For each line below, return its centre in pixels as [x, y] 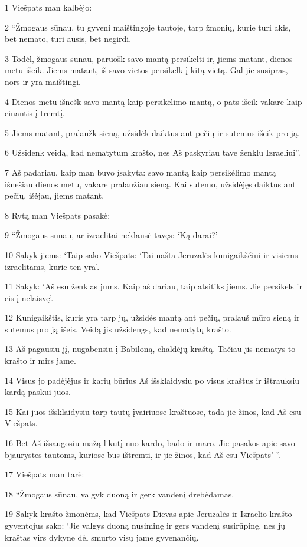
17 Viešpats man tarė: [45, 474]
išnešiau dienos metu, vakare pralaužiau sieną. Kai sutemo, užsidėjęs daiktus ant [150, 184]
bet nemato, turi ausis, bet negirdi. [68, 39]
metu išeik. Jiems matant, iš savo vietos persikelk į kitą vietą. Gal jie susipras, [146, 70]
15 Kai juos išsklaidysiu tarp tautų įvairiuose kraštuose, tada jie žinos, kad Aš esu [153, 411]
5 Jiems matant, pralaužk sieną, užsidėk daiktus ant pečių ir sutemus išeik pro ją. [152, 132]
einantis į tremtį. [35, 113]
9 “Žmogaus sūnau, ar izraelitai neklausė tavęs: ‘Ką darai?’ [111, 235]
